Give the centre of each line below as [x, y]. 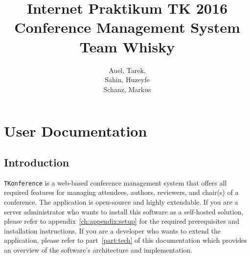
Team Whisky [127, 46]
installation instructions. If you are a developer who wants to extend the [112, 230]
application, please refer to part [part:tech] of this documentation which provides [125, 240]
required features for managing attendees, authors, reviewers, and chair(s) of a [121, 192]
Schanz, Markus [127, 89]
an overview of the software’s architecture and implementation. [98, 249]
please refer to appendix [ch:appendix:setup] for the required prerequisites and [122, 221]
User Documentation [76, 131]
